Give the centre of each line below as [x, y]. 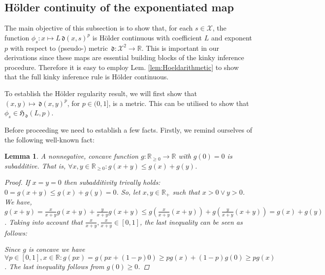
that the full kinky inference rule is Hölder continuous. [87, 77]
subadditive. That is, [35, 165]
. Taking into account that [44, 222]
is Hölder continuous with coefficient [147, 37]
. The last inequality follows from [54, 266]
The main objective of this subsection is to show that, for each [99, 28]
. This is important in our [180, 48]
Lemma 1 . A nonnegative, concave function [71, 156]
